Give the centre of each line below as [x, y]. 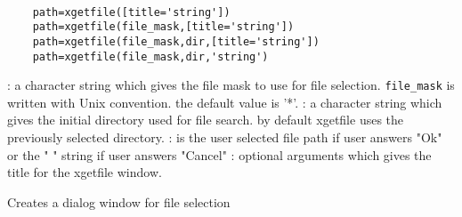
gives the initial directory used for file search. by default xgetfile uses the [206, 120]
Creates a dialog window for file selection [119, 201]
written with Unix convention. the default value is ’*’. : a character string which [225, 102]
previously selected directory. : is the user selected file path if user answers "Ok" [225, 137]
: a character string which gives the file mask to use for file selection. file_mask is [231, 85]
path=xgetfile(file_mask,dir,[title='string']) [176, 41]
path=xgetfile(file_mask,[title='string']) [163, 27]
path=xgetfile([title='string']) [131, 12]
